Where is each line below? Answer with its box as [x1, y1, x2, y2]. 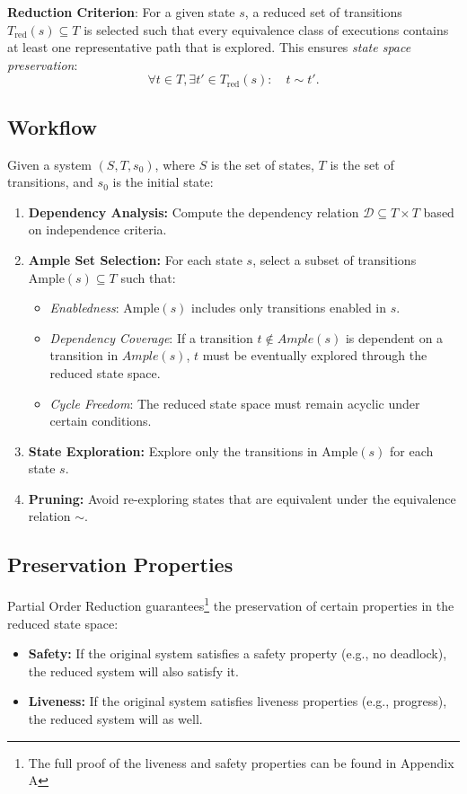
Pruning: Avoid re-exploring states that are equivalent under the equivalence [28, 489, 456, 507]
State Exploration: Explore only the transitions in [28, 441, 318, 460]
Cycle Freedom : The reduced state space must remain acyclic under [49, 393, 420, 412]
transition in [49, 346, 119, 365]
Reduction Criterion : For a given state [7, 3, 235, 21]
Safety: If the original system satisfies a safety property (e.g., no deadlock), [28, 644, 447, 663]
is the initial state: [112, 172, 214, 191]
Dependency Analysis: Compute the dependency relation [28, 202, 359, 221]
